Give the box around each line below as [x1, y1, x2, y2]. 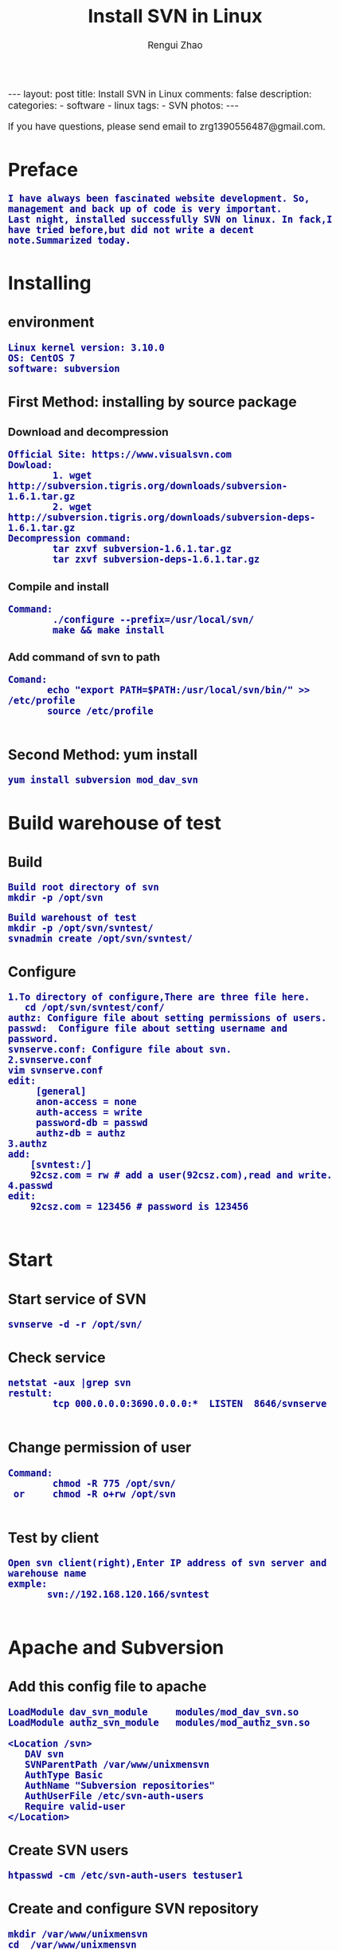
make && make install [52, 624, 165, 636]
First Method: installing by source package [8, 393, 298, 410]
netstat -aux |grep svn [8, 1377, 131, 1389]
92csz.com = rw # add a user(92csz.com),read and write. [29, 1170, 333, 1181]
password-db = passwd [36, 1117, 148, 1129]
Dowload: [8, 459, 53, 471]
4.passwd [8, 1180, 53, 1191]
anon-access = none [36, 1096, 137, 1108]
